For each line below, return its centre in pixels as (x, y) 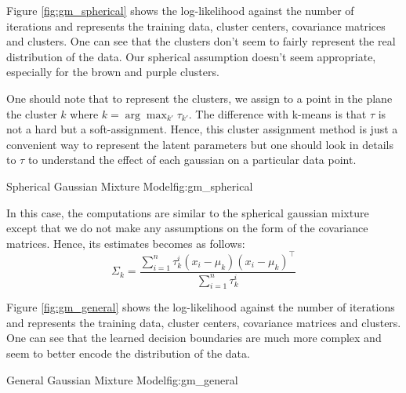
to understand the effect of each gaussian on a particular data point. (192, 160)
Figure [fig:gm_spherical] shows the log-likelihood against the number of (180, 10)
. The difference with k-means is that (277, 113)
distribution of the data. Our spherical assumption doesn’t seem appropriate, (191, 56)
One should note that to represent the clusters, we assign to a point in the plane (199, 98)
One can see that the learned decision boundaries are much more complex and (194, 338)
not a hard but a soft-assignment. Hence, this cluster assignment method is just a (202, 129)
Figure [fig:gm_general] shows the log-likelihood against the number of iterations (201, 307)
